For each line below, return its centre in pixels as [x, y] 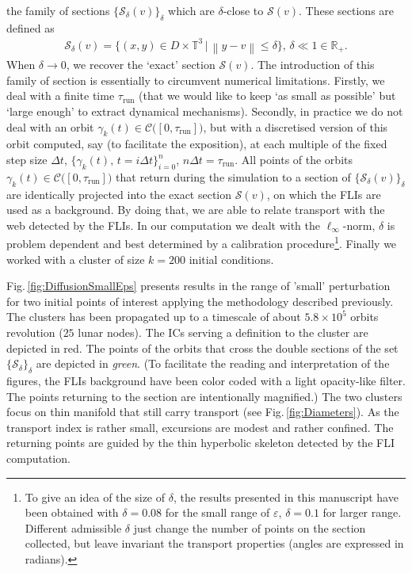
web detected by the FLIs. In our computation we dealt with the [163, 225]
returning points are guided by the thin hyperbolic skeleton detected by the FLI [200, 443]
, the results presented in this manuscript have [286, 497]
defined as [31, 27]
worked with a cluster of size [76, 259]
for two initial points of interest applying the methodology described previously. [200, 301]
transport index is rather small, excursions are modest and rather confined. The [200, 427]
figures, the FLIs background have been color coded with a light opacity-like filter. [206, 381]
